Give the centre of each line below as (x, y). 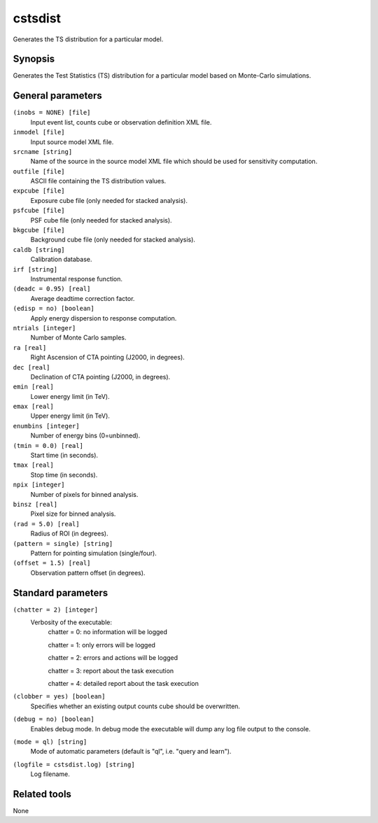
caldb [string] (39, 249)
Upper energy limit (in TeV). (70, 416)
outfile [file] (39, 171)
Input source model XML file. (72, 142)
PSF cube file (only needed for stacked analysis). (101, 220)
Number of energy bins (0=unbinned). (85, 436)
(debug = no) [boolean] (54, 719)
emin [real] (33, 387)
